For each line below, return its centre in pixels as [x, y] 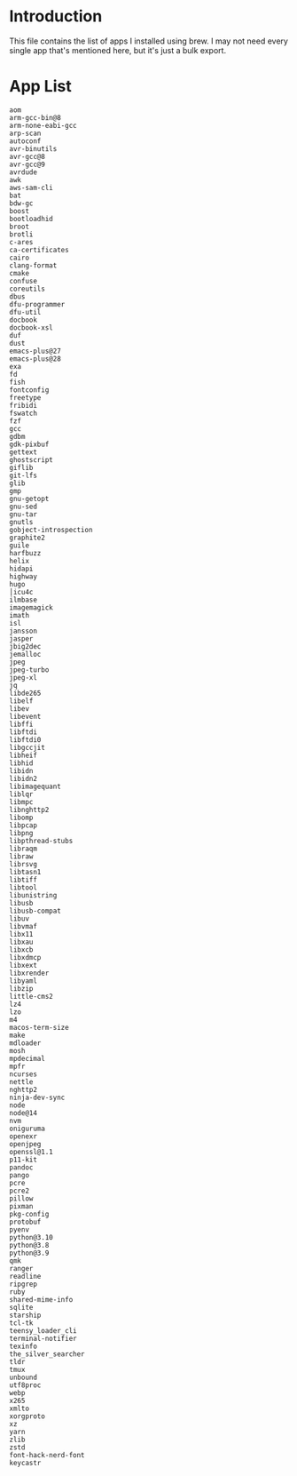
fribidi [23, 405]
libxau [21, 942]
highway [23, 576]
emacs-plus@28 [35, 359]
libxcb [21, 949]
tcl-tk [21, 1323]
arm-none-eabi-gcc [43, 125]
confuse [23, 281]
